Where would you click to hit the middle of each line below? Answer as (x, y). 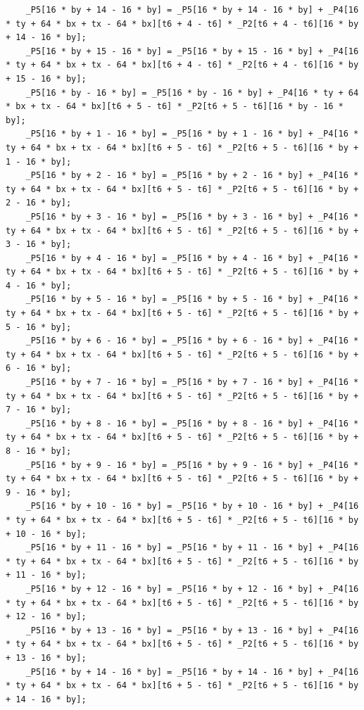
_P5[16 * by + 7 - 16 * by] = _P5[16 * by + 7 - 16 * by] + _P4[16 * (192, 382)
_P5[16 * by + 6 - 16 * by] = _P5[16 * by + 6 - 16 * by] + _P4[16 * (192, 341)
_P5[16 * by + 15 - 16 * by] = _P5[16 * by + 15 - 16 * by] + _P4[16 (192, 51)
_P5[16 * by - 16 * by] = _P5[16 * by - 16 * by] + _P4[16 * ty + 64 (192, 93)
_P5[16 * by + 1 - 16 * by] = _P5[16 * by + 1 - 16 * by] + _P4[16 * (192, 134)
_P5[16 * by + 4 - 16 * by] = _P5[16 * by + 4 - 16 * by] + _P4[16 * (192, 258)
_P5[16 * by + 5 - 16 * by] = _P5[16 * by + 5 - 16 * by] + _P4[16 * (192, 299)
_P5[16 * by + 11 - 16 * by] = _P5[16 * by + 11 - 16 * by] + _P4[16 (192, 548)
